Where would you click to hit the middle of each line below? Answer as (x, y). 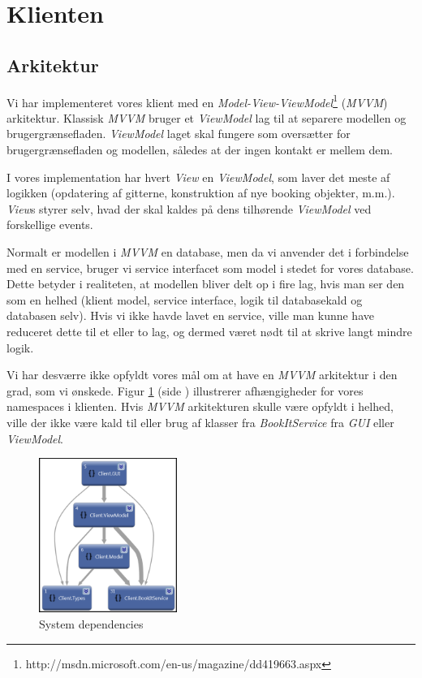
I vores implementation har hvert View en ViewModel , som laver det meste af (198, 177)
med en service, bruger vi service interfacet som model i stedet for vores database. (210, 268)
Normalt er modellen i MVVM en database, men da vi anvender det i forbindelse (208, 251)
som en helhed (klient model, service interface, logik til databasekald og (185, 299)
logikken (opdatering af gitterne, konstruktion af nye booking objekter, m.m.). (201, 193)
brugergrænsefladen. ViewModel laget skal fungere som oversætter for (179, 134)
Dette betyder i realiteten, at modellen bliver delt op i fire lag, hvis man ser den (206, 284)
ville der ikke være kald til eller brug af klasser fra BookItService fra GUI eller (200, 422)
